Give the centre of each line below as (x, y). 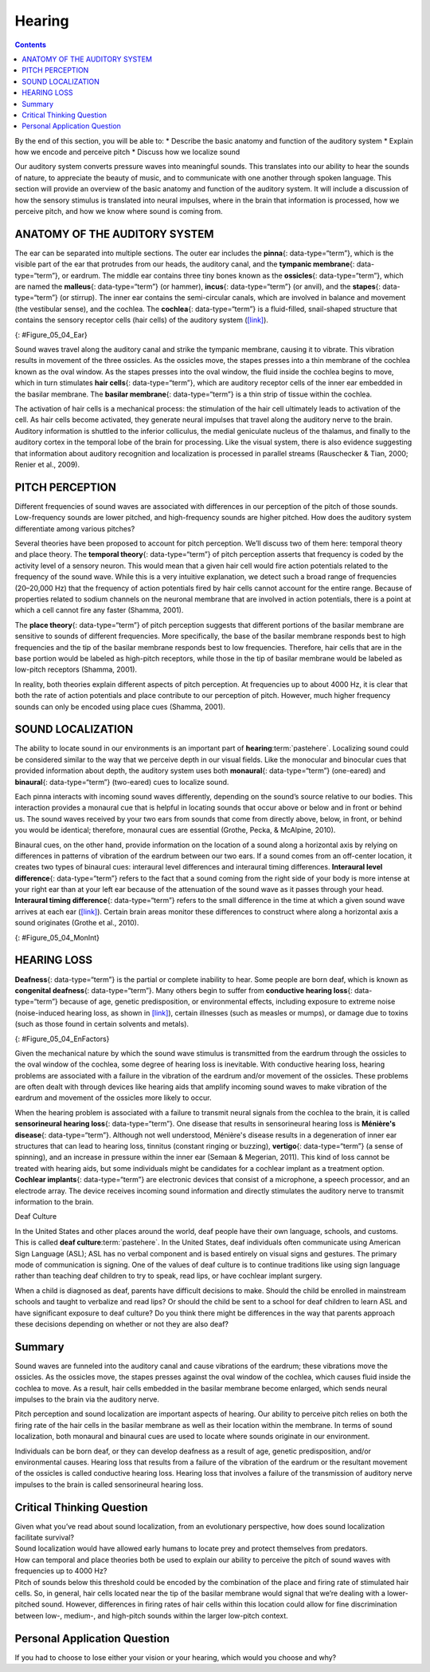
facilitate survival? (45, 1537)
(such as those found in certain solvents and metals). (102, 1024)
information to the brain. (55, 1201)
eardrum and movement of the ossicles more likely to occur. (113, 1098)
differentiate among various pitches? (75, 528)
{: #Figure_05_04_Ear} (51, 334)
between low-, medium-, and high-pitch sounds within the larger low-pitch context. (151, 1615)
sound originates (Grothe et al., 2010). (77, 923)
